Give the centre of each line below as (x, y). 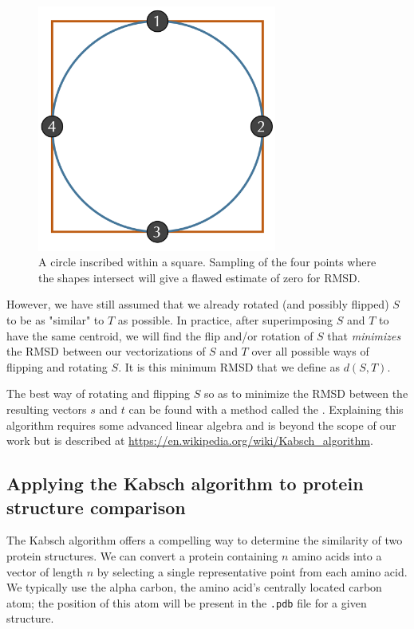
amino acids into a (337, 555)
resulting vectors (47, 409)
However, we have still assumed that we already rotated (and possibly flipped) (198, 304)
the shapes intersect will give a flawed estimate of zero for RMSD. (199, 277)
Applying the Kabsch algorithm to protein (185, 484)
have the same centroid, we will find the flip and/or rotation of (160, 335)
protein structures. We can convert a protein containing (142, 555)
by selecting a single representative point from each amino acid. (252, 571)
